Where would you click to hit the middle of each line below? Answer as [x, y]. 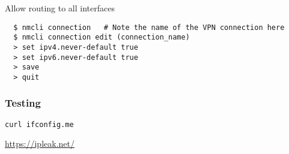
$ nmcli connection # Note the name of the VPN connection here [149, 27]
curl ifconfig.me [39, 124]
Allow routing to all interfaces [60, 8]
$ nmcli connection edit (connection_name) [102, 37]
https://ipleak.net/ [40, 144]
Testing [23, 103]
